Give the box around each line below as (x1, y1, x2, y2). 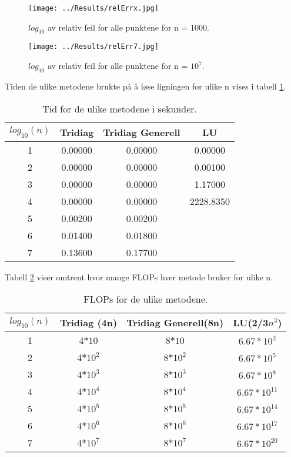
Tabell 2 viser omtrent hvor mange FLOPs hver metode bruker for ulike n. (5, 270, 273, 283)
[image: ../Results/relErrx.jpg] (28, 4, 159, 12)
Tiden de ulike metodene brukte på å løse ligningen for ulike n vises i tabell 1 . (5, 80, 286, 92)
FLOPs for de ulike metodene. (83, 292, 208, 306)
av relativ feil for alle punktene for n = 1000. (47, 21, 209, 33)
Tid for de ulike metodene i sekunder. (42, 101, 197, 115)
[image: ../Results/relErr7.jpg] (28, 42, 159, 51)
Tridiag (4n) (59, 316, 118, 330)
